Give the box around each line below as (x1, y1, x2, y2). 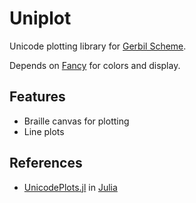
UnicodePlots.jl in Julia (23, 181, 118, 193)
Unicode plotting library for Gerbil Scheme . (9, 40, 187, 52)
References (9, 155, 83, 172)
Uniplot (9, 7, 72, 30)
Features (9, 88, 66, 106)
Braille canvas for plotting (23, 115, 130, 127)
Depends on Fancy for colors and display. (9, 59, 181, 71)
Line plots (23, 125, 65, 137)
